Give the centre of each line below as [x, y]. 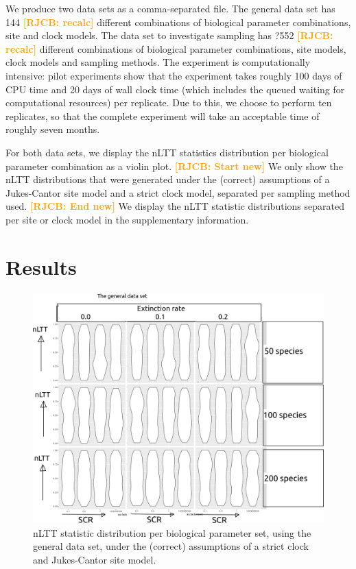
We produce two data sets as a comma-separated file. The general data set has [170, 8]
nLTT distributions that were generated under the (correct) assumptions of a [168, 179]
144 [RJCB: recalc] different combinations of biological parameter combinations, [178, 22]
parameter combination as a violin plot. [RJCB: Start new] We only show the [174, 166]
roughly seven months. [53, 129]
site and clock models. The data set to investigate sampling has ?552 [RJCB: [169, 35]
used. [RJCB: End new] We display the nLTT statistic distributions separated [175, 206]
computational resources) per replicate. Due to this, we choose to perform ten [169, 102]
